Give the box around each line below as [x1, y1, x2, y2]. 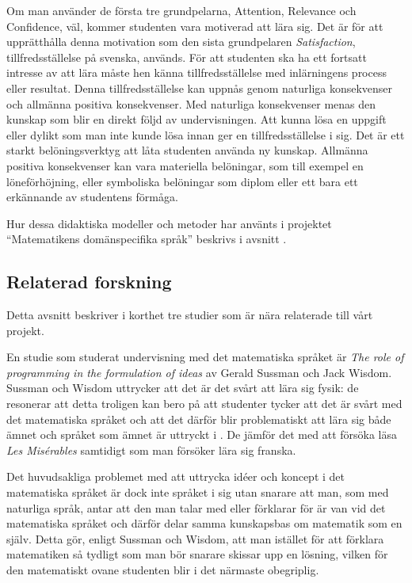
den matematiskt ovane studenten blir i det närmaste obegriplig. [6, 562, 319, 578]
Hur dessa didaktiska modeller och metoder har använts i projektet [6, 215, 332, 231]
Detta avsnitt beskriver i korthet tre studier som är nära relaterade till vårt [6, 307, 373, 323]
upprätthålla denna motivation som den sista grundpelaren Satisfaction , [6, 33, 356, 50]
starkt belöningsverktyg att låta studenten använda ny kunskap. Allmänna [6, 142, 368, 158]
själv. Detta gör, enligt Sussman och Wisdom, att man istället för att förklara [6, 530, 384, 547]
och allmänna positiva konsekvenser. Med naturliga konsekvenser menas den [6, 95, 376, 112]
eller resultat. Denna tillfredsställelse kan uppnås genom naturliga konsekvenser [6, 79, 393, 96]
